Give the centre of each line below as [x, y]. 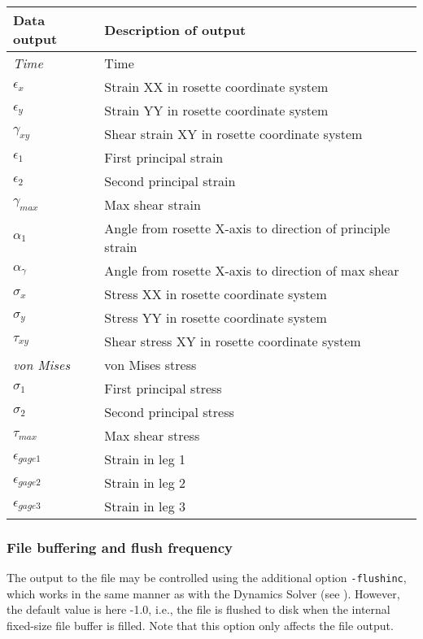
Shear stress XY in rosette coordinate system [233, 341]
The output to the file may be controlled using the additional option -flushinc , [207, 578]
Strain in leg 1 [145, 459]
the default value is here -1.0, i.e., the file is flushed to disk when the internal [198, 609]
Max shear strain [153, 204]
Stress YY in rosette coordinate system [216, 317]
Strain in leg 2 [145, 483]
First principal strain [164, 157]
